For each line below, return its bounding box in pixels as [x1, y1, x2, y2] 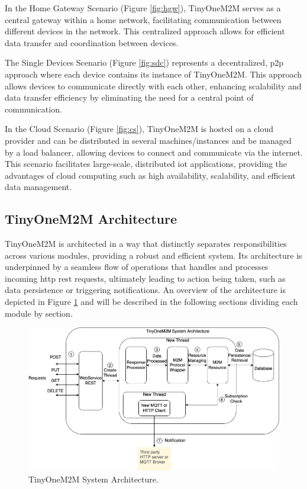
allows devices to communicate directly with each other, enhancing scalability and [5, 79, 302, 92]
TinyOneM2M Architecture [5, 210, 177, 228]
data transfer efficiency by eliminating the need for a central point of [5, 91, 254, 104]
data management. [5, 181, 72, 193]
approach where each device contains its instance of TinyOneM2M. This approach [5, 67, 302, 80]
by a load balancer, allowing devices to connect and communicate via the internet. [5, 146, 303, 158]
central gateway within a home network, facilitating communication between [5, 13, 282, 25]
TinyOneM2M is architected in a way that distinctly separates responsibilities [5, 237, 287, 250]
